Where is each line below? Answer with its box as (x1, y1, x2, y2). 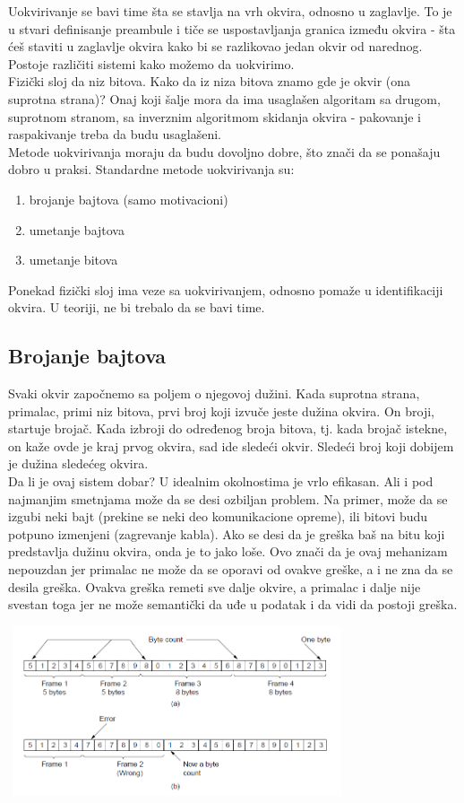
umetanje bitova (29, 250, 118, 269)
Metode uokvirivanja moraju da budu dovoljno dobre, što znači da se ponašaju (8, 142, 441, 161)
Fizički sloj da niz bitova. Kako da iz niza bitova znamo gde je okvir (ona (8, 72, 411, 91)
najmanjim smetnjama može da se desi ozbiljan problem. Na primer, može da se (8, 489, 448, 508)
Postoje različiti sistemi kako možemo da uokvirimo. (8, 54, 295, 73)
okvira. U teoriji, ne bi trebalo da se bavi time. (8, 298, 265, 317)
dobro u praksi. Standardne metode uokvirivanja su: (8, 160, 295, 179)
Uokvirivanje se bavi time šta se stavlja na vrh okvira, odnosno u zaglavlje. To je (8, 2, 452, 20)
